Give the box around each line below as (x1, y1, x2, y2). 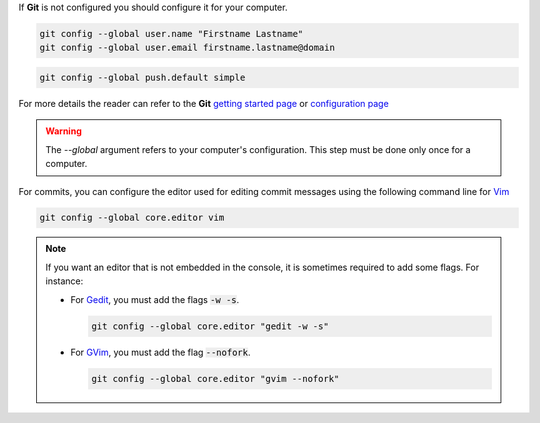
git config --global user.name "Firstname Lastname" (39, 28, 304, 39)
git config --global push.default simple (39, 71, 246, 83)
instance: (45, 275, 84, 287)
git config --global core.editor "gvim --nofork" (91, 373, 340, 384)
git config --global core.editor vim (39, 212, 225, 224)
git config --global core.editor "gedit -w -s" (91, 320, 329, 332)
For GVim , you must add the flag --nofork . (70, 346, 251, 358)
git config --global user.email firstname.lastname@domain (39, 42, 335, 54)
